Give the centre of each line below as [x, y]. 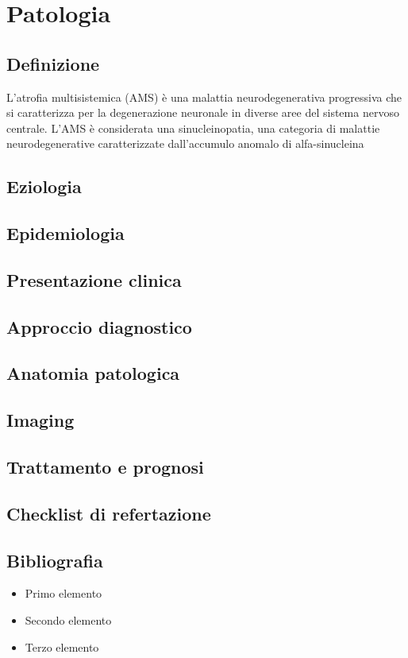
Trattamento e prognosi [105, 467]
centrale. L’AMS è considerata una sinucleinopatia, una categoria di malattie [193, 128]
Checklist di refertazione [109, 513]
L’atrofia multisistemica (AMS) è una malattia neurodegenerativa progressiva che [204, 97]
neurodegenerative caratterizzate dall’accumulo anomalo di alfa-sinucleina [185, 143]
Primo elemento [64, 593]
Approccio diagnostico [99, 326]
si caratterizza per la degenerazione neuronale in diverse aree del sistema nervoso [203, 112]
